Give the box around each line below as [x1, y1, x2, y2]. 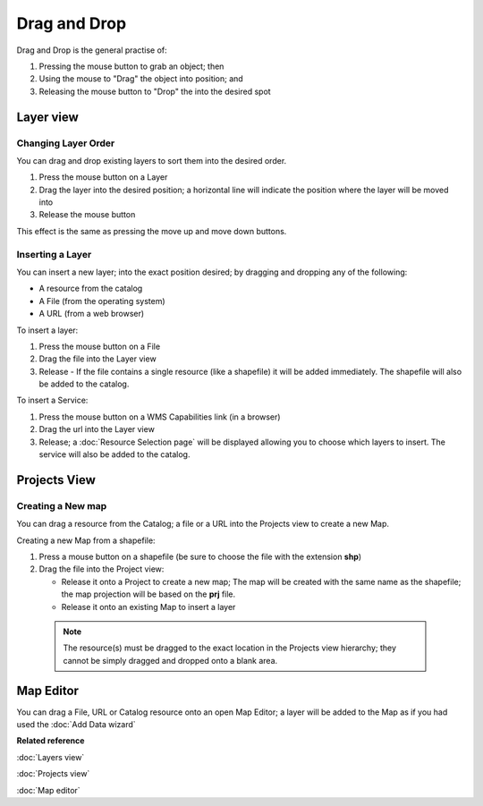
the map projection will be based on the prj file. [61, 589, 236, 599]
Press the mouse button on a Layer [38, 172, 168, 182]
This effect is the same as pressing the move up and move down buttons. [16, 225, 287, 236]
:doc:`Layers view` [16, 751, 85, 762]
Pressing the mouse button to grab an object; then [38, 61, 225, 72]
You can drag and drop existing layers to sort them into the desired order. [16, 155, 287, 165]
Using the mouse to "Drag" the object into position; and [38, 73, 243, 84]
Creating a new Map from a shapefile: [16, 535, 156, 546]
